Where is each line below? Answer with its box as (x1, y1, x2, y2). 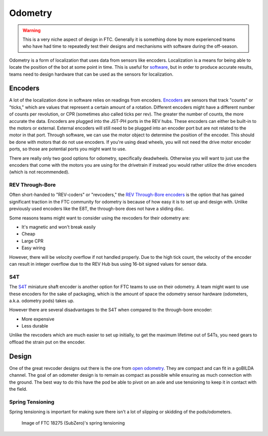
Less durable (21, 323, 48, 329)
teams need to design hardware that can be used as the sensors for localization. (9, 71, 174, 77)
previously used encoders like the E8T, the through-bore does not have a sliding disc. (9, 206, 185, 212)
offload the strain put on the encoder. (9, 339, 86, 345)
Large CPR (21, 238, 44, 244)
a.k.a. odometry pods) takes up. (9, 298, 74, 304)
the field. (9, 386, 27, 392)
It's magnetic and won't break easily (21, 224, 96, 230)
